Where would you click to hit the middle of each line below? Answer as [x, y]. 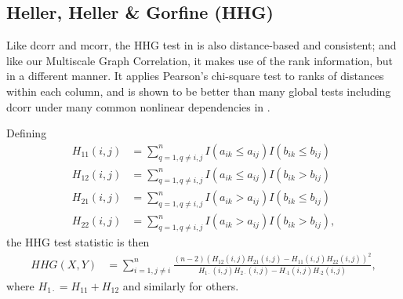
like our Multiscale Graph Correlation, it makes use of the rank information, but [200, 60]
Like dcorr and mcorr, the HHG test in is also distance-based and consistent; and [201, 45]
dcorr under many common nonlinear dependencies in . [138, 106]
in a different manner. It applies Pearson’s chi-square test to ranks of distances [195, 76]
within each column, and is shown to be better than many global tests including [199, 91]
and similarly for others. [181, 285]
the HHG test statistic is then [78, 242]
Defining [27, 133]
